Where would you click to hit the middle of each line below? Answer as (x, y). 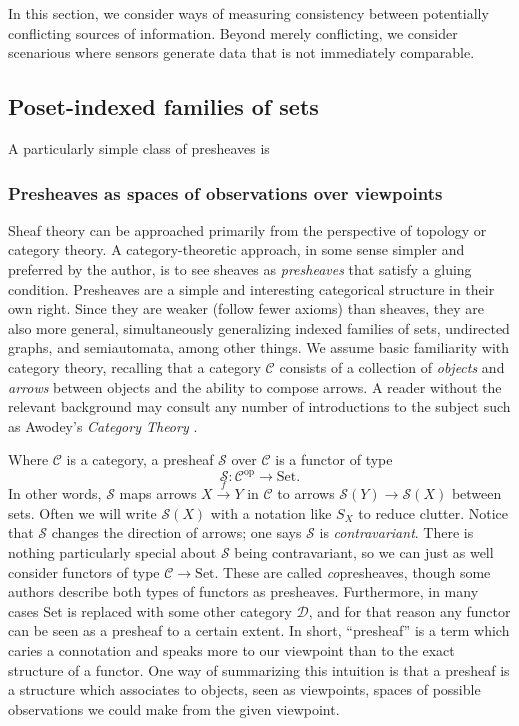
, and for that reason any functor (409, 610)
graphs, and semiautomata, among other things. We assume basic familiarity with (259, 347)
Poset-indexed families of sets (163, 106)
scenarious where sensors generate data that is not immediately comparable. (241, 52)
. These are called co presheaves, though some (352, 571)
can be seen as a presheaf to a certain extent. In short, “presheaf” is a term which (259, 630)
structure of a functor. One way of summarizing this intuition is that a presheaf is (259, 669)
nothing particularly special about (112, 552)
